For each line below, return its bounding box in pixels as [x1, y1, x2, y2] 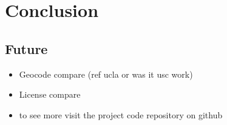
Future [5, 39, 48, 58]
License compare [19, 88, 81, 101]
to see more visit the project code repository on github [19, 108, 223, 121]
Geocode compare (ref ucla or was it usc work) [19, 67, 193, 80]
